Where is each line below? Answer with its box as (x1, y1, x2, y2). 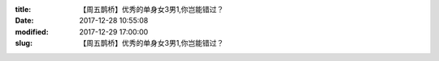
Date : (15, 16, 34, 26)
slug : (15, 39, 33, 48)
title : (15, 5, 32, 14)
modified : (15, 26, 49, 36)
